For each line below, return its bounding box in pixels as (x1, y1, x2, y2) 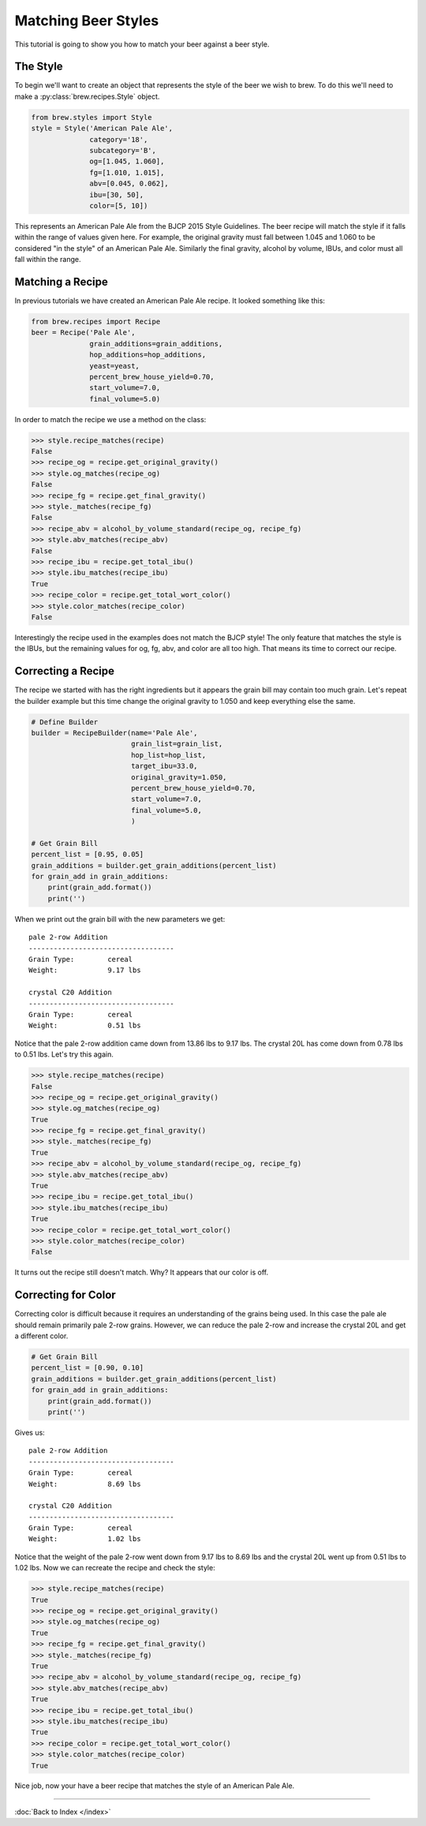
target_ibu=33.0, (130, 761, 198, 771)
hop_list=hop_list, (130, 750, 207, 759)
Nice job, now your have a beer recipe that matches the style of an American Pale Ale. (14, 1781, 295, 1790)
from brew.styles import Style (31, 113, 153, 122)
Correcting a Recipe (14, 664, 114, 678)
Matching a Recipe (14, 275, 108, 288)
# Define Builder (31, 717, 99, 726)
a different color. (14, 1331, 69, 1341)
